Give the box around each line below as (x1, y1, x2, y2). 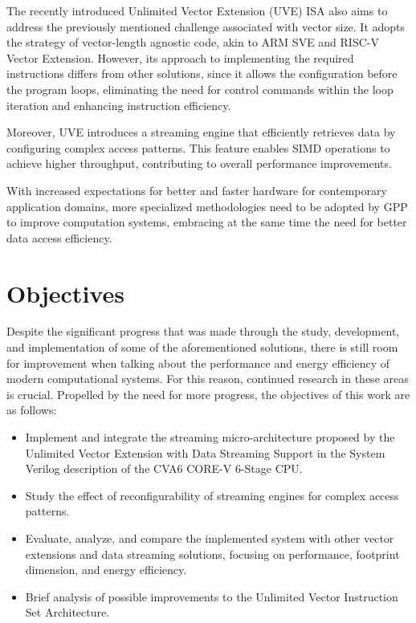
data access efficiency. (6, 229, 112, 246)
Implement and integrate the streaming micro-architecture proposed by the (25, 429, 395, 445)
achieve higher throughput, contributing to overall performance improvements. (6, 155, 392, 172)
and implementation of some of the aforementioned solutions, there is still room (6, 339, 398, 356)
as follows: (6, 401, 57, 418)
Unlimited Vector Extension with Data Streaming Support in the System (25, 444, 385, 461)
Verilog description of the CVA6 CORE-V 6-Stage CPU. (25, 460, 303, 477)
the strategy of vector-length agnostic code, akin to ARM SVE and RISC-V (6, 34, 379, 51)
